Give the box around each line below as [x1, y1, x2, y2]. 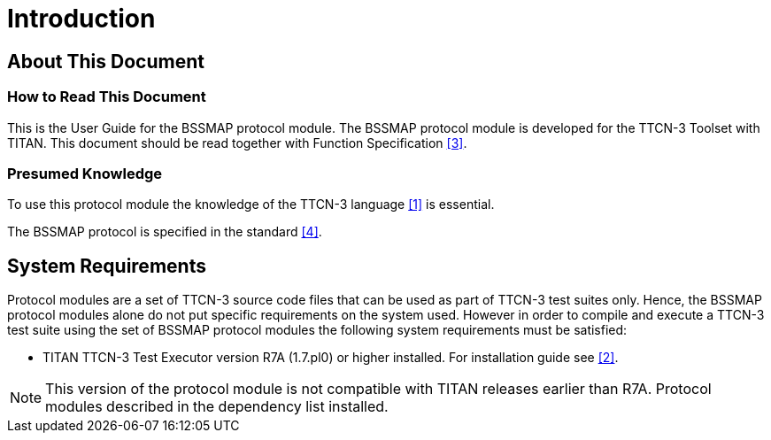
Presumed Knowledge [7, 164, 163, 182]
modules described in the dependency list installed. [45, 398, 389, 416]
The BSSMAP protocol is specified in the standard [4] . [7, 224, 322, 240]
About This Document [7, 50, 204, 73]
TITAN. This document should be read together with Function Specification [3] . [7, 135, 467, 151]
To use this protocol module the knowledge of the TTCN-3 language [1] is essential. [7, 197, 495, 212]
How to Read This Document [7, 88, 206, 106]
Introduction [7, 4, 156, 34]
